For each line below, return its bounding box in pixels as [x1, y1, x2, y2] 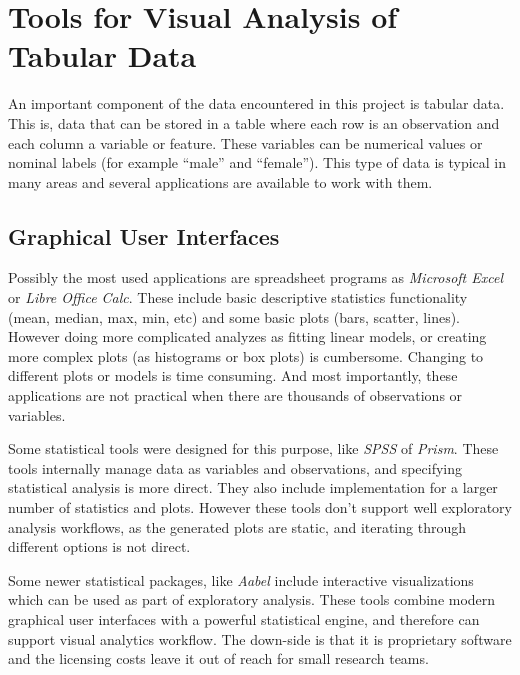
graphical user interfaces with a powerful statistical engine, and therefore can [8, 608, 480, 629]
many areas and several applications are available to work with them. [8, 171, 433, 192]
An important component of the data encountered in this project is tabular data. [8, 93, 505, 114]
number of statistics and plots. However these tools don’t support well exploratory [8, 497, 512, 518]
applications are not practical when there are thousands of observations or [8, 385, 463, 406]
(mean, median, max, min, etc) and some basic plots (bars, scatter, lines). [8, 306, 461, 327]
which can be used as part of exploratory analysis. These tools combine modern [8, 589, 496, 610]
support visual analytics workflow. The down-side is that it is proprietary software [8, 628, 512, 649]
